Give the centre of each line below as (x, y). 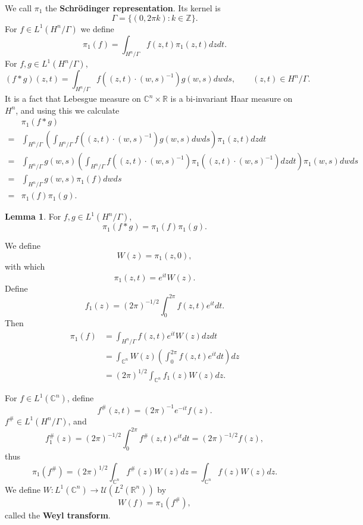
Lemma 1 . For (33, 216)
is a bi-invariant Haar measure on (231, 99)
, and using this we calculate (68, 110)
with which (25, 266)
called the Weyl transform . (58, 515)
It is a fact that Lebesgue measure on (73, 99)
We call (18, 8)
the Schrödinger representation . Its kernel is (133, 8)
